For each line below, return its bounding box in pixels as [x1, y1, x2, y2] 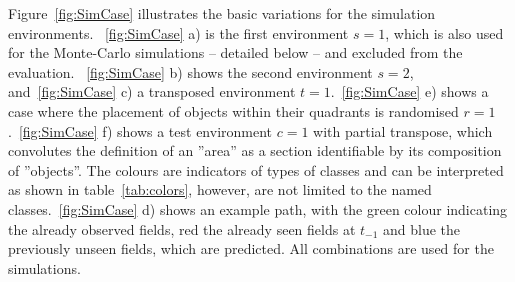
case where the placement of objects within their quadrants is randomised [8, 100, 459, 121]
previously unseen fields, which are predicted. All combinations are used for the [8, 238, 494, 259]
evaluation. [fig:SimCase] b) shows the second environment [8, 61, 373, 82]
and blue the [383, 218, 461, 239]
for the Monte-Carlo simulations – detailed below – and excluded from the [8, 42, 463, 63]
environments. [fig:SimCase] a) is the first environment [8, 22, 349, 43]
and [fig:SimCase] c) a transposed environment [8, 81, 296, 102]
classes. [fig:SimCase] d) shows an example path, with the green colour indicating [8, 198, 508, 219]
